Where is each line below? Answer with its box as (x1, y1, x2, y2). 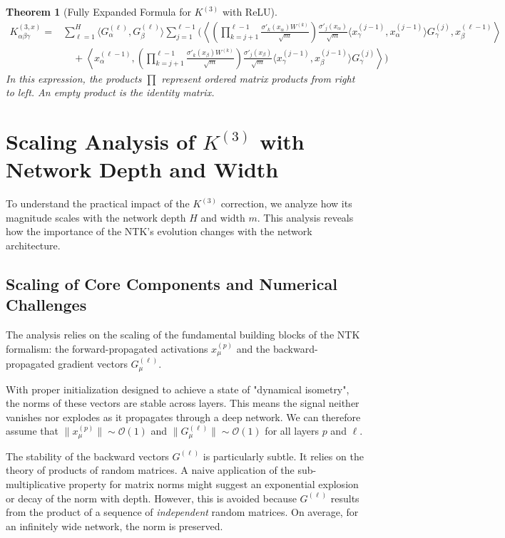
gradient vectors (58, 356, 128, 371)
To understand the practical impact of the (6, 196, 190, 211)
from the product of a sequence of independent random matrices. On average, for (6, 505, 359, 519)
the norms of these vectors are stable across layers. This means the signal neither (6, 395, 359, 410)
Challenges (6, 294, 87, 316)
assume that (6, 423, 59, 438)
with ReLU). (222, 4, 277, 19)
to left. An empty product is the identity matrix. (6, 85, 215, 100)
